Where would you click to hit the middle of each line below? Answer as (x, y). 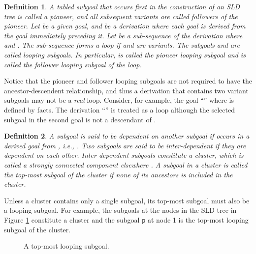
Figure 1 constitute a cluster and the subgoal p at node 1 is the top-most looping (126, 219)
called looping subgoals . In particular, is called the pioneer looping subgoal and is (125, 54)
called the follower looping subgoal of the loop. (73, 64)
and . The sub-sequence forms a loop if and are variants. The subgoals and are (122, 45)
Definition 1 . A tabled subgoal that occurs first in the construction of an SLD (122, 6)
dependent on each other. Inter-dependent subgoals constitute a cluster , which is (124, 155)
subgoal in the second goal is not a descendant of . (80, 119)
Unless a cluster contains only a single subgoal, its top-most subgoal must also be (127, 200)
